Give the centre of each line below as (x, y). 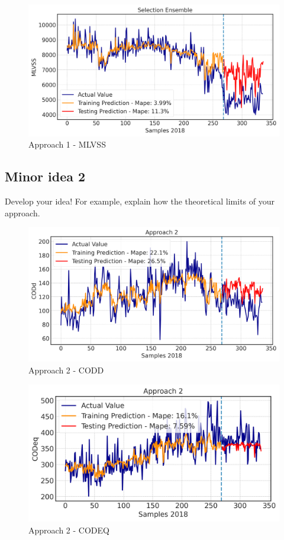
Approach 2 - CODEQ (69, 530)
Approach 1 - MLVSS (67, 144)
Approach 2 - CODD (66, 370)
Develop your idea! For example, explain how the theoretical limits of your (140, 201)
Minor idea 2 (45, 176)
